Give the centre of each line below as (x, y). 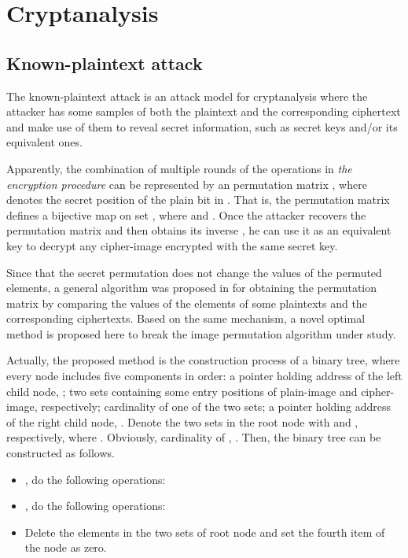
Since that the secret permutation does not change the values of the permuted (194, 272)
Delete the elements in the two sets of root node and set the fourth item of (205, 532)
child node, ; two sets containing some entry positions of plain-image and (182, 391)
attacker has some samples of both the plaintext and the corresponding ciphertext (204, 111)
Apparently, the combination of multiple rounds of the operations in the (179, 168)
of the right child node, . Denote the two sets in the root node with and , (182, 421)
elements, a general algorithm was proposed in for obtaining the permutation (192, 288)
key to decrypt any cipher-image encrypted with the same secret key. (172, 245)
